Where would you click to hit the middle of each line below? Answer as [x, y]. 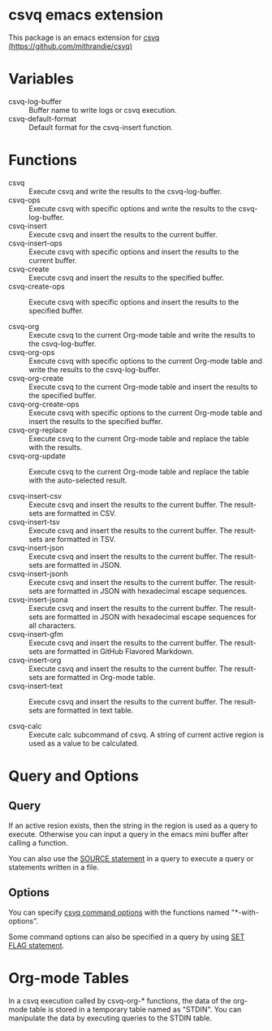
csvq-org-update [37, 456]
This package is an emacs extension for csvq [84, 37]
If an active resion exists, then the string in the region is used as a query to [133, 825]
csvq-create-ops [37, 286]
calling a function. [39, 843]
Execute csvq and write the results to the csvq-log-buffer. [125, 191]
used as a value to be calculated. [84, 743]
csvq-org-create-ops [44, 404]
